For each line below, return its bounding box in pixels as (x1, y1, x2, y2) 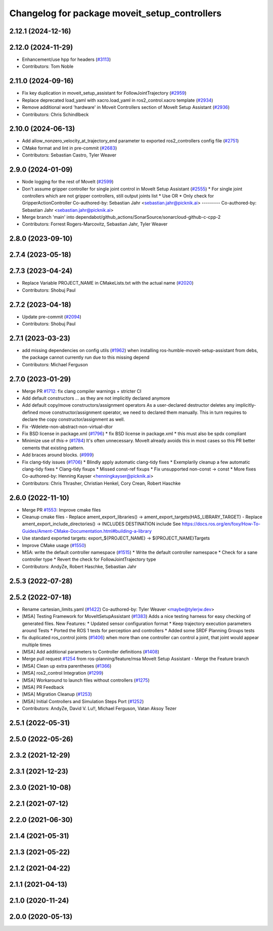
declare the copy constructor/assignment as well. (22, 416, 125, 422)
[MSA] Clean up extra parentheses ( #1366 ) (22, 663, 112, 669)
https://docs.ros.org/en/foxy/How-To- (181, 521, 261, 527)
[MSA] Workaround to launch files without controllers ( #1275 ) (22, 677, 150, 683)
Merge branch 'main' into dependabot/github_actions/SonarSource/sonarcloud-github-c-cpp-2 (22, 214, 221, 220)
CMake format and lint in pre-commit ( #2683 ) (22, 145, 117, 151)
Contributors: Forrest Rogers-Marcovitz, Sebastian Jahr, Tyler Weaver (22, 221, 168, 227)
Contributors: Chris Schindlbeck (22, 111, 89, 118)
